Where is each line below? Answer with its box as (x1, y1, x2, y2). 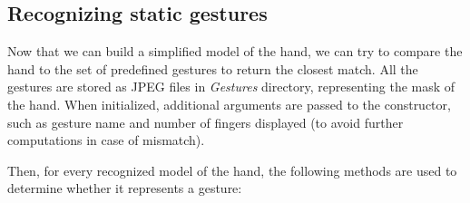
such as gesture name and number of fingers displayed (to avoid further (7, 112, 404, 131)
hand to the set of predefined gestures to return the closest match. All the (7, 59, 418, 78)
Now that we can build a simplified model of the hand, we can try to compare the (7, 42, 463, 61)
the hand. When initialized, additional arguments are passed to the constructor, (7, 94, 451, 113)
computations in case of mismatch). (7, 130, 205, 150)
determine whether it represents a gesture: (7, 179, 242, 198)
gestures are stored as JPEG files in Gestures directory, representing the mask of (7, 77, 455, 96)
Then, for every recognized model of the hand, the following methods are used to (7, 160, 457, 179)
